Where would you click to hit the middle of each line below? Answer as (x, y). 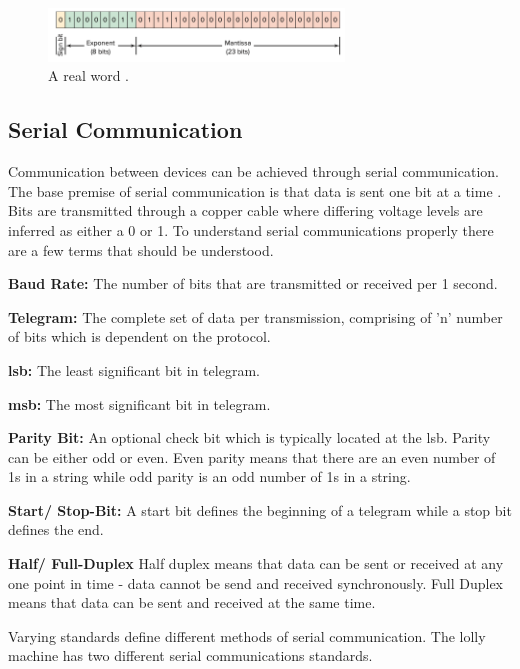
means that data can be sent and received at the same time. (192, 602)
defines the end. (56, 529)
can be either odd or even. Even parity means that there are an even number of (252, 456)
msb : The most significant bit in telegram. (139, 403)
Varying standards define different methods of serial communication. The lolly (247, 635)
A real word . (88, 75)
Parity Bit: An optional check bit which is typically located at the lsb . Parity (249, 437)
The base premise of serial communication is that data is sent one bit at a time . (255, 190)
